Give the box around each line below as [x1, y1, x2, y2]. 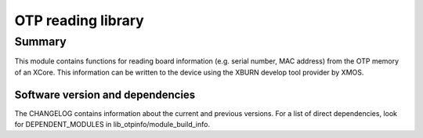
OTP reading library [14, 12, 144, 29]
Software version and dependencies [14, 88, 196, 101]
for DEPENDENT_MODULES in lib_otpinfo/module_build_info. [14, 120, 211, 129]
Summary [14, 34, 67, 49]
